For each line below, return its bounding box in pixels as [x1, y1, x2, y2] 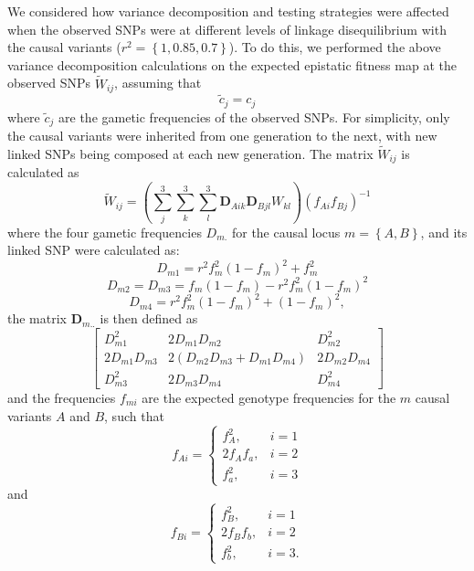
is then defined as [100, 309, 198, 328]
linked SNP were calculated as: [7, 240, 180, 259]
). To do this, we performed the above [228, 37, 441, 57]
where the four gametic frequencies [7, 222, 202, 241]
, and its [420, 222, 468, 241]
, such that [104, 406, 164, 425]
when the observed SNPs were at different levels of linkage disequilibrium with [7, 19, 447, 38]
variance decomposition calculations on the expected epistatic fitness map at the [7, 55, 457, 74]
